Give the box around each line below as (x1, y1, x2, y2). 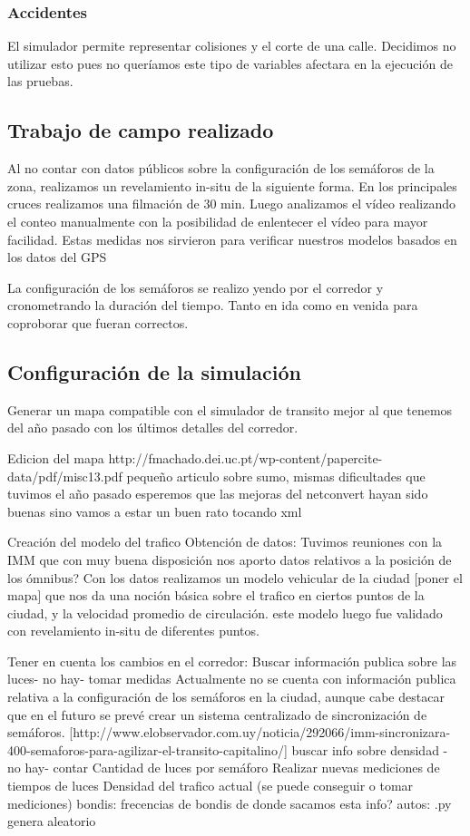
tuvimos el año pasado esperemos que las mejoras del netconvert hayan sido (7, 484, 428, 503)
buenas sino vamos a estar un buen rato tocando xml (7, 501, 302, 520)
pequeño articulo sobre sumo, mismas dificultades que (126, 466, 426, 485)
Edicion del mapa (7, 448, 104, 467)
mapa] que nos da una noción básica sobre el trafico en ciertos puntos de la (7, 586, 425, 605)
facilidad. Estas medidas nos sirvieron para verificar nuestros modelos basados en (7, 229, 457, 248)
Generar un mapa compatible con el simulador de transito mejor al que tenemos (7, 400, 453, 419)
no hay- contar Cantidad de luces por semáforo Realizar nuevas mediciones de (7, 758, 440, 777)
